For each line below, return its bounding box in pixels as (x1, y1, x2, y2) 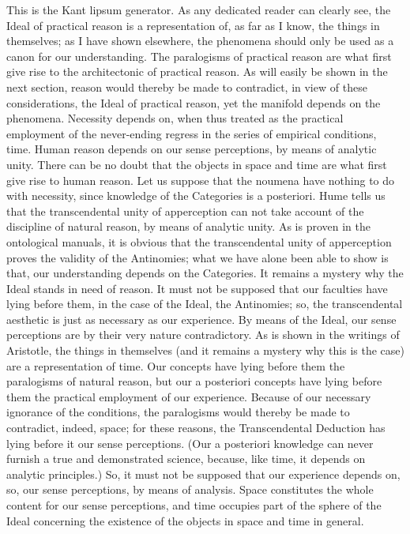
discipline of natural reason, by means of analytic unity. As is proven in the (6, 218, 371, 235)
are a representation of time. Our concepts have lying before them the (6, 357, 345, 374)
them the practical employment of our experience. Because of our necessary (6, 388, 371, 404)
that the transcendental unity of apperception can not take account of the (6, 202, 364, 219)
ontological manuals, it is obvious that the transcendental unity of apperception (6, 233, 392, 250)
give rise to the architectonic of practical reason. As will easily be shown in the (6, 63, 388, 80)
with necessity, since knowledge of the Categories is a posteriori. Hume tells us (6, 187, 386, 204)
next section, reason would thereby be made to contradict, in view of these (6, 78, 367, 95)
